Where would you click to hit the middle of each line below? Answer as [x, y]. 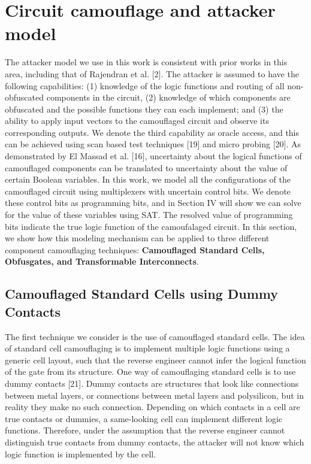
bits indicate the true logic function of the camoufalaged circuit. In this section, [151, 226]
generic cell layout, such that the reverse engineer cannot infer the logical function [155, 360]
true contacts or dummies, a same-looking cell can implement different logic [144, 418]
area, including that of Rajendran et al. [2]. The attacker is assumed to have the [152, 73]
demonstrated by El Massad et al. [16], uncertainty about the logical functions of [153, 156]
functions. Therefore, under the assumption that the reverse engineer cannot [145, 430]
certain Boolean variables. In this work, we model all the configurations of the [148, 179]
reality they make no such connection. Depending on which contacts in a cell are [153, 407]
